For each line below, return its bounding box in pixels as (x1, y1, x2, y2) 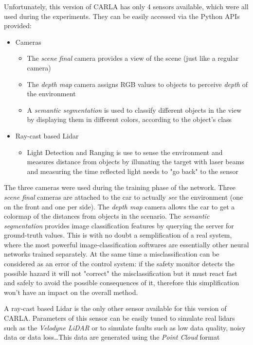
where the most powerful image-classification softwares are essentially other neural (4, 239, 249, 249)
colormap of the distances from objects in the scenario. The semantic (4, 211, 210, 221)
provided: (4, 20, 32, 31)
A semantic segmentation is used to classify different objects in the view (27, 104, 242, 115)
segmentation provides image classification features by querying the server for (4, 220, 234, 230)
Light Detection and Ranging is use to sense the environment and (27, 147, 223, 157)
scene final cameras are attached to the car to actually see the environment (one (4, 191, 243, 202)
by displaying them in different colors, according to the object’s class (27, 114, 232, 124)
